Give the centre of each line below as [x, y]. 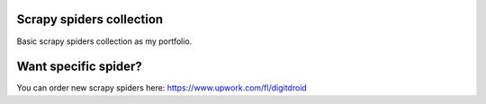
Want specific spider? [80, 67]
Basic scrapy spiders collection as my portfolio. [104, 41]
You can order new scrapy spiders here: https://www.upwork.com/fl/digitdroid [162, 88]
